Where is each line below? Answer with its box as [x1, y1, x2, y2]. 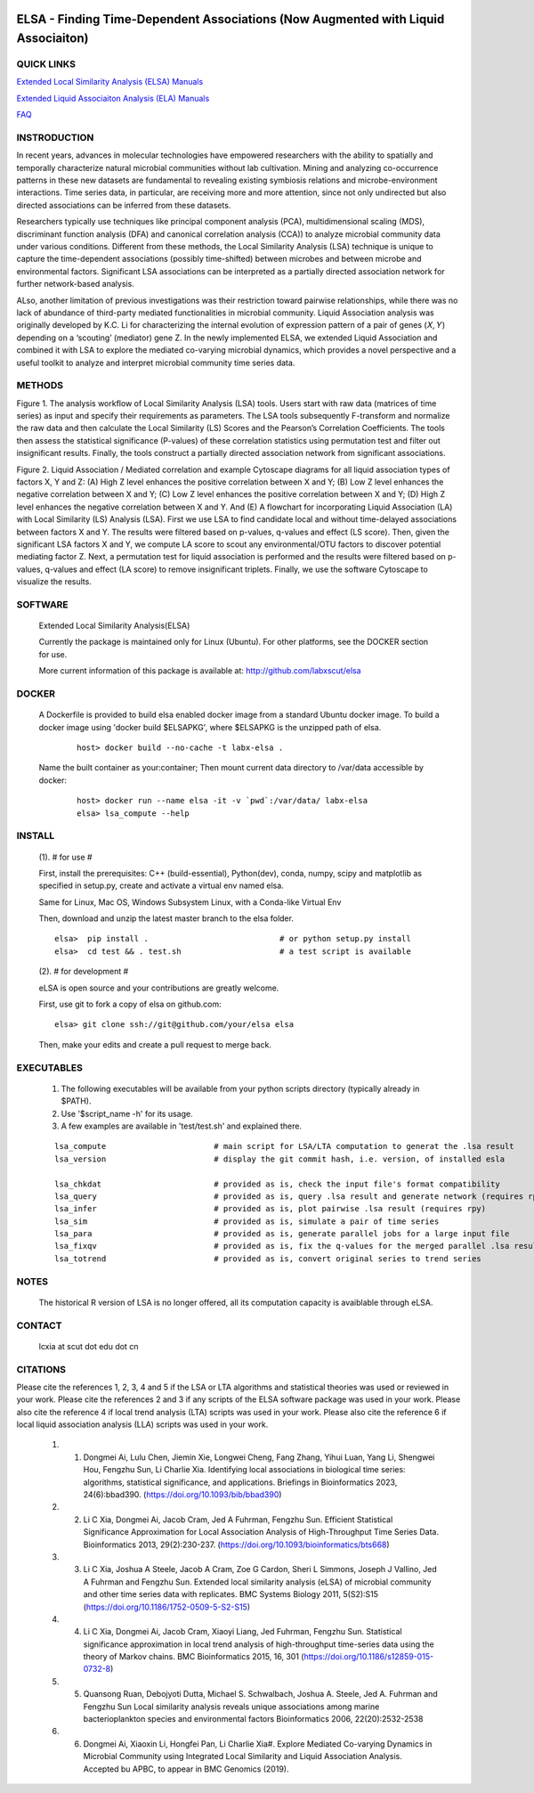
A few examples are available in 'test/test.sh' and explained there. [61, 1121, 303, 1131]
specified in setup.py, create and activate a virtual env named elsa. [38, 880, 284, 891]
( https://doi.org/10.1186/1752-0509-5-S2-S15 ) [83, 1601, 251, 1612]
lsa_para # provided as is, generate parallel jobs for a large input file [54, 1229, 510, 1239]
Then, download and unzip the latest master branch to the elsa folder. [38, 913, 294, 924]
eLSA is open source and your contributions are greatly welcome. [38, 982, 279, 993]
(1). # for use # [38, 852, 93, 862]
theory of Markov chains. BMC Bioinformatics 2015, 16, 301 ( [83, 1651, 304, 1662]
